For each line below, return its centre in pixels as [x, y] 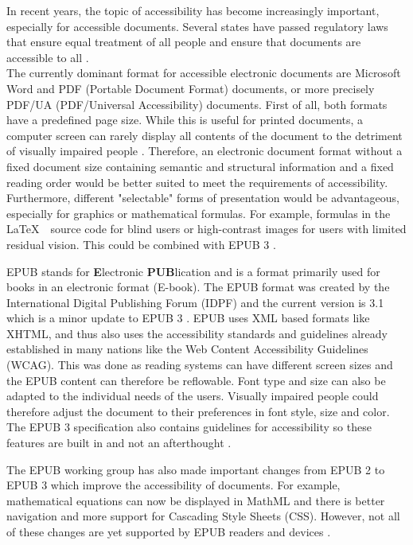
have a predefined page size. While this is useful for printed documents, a [185, 120]
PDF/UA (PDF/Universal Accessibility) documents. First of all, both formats [197, 104]
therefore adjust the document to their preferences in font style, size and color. [198, 411]
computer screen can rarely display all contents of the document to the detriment [205, 135]
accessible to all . [48, 57]
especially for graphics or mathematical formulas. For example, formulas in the [199, 213]
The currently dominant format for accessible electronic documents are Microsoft [204, 73]
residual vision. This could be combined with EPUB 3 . [141, 244]
